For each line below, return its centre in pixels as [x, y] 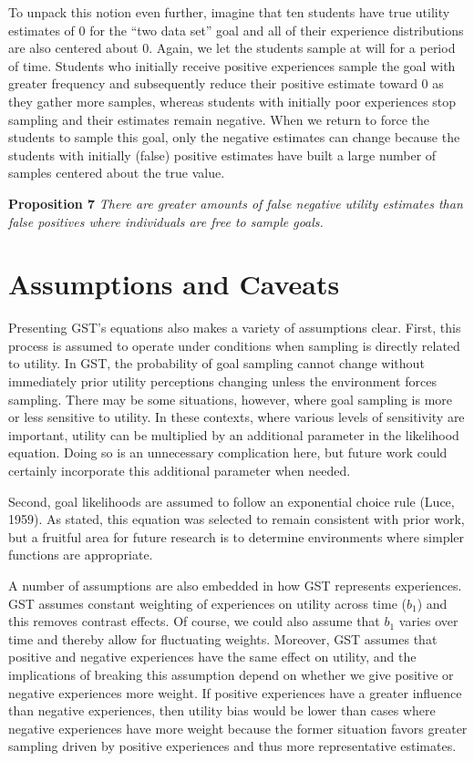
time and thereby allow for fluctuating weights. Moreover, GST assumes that [223, 638]
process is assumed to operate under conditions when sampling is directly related [234, 345]
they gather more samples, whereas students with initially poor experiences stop [232, 101]
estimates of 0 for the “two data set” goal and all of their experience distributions [236, 30]
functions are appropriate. [81, 555]
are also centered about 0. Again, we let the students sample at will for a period [232, 48]
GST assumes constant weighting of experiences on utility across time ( [207, 603]
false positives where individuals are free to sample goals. [166, 221]
